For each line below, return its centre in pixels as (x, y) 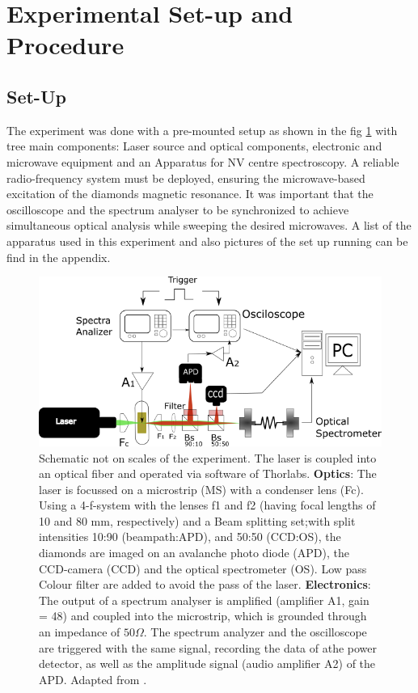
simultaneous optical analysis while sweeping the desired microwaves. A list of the (209, 225)
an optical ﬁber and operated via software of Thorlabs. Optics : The (208, 473)
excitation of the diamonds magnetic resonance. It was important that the (190, 194)
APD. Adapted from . (93, 679)
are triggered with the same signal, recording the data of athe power (208, 647)
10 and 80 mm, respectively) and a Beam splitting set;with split (197, 520)
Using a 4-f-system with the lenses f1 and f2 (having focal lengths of (207, 505)
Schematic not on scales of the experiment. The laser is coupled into (208, 457)
